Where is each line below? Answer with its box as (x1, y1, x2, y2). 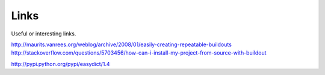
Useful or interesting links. (11, 30, 76, 37)
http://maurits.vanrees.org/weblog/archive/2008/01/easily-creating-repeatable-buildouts (11, 41, 232, 48)
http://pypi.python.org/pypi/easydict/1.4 (11, 60, 110, 67)
